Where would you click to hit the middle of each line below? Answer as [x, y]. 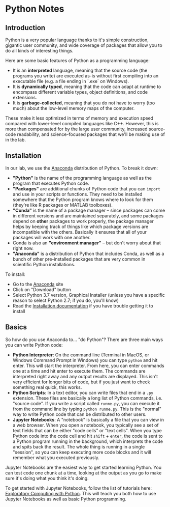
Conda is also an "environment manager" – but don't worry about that [87, 243]
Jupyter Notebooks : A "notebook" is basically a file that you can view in [88, 419]
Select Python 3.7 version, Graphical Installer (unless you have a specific [89, 295]
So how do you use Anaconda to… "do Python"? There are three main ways [84, 340]
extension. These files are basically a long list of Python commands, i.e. [87, 398]
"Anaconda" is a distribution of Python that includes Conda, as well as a [88, 253]
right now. [23, 248]
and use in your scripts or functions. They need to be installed [77, 194]
